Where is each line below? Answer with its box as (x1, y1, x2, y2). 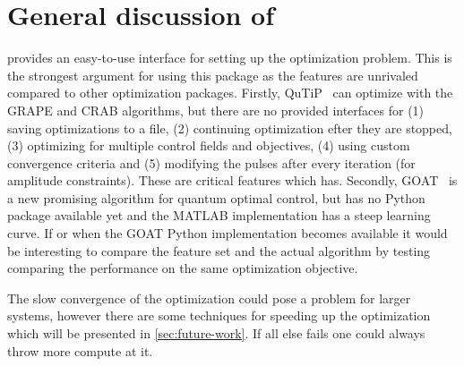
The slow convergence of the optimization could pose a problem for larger (7, 288, 411, 307)
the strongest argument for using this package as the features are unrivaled (7, 65, 418, 84)
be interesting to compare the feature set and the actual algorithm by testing (7, 241, 431, 260)
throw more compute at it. (7, 341, 153, 360)
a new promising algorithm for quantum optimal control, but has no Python (7, 188, 425, 207)
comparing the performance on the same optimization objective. (7, 259, 358, 277)
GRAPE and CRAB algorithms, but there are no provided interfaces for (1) (7, 100, 425, 119)
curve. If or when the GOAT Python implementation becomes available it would (7, 224, 448, 243)
